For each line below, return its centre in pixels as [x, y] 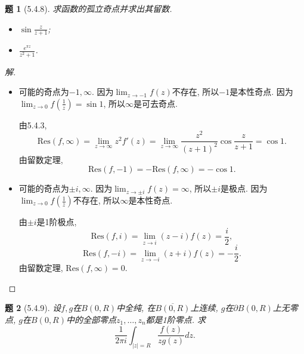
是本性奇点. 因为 [261, 92]
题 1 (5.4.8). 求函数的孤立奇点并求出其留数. [89, 8]
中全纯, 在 [136, 308]
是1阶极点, [57, 222]
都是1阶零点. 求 [176, 319]
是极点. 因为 [244, 188]
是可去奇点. [155, 103]
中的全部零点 [91, 319]
